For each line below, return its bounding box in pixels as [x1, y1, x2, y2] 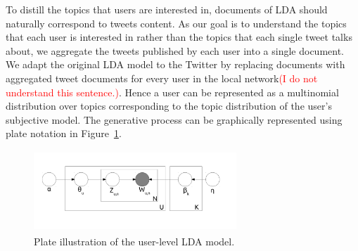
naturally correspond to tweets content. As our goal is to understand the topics [6, 15, 347, 30]
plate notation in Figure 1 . [6, 126, 122, 141]
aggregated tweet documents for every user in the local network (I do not [6, 70, 318, 85]
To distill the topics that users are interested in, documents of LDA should [6, 2, 328, 16]
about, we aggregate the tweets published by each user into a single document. [6, 43, 345, 58]
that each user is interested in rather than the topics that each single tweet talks [6, 30, 352, 44]
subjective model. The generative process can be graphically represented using [6, 112, 343, 127]
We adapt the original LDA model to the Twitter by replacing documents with [6, 57, 345, 72]
